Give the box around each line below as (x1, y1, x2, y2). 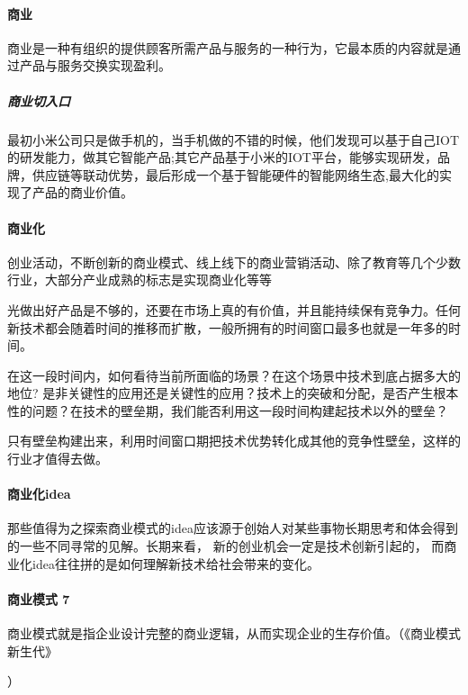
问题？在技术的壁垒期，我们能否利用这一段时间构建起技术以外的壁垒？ (31, 401, 448, 420)
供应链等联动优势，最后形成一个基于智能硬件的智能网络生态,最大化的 (31, 165, 439, 184)
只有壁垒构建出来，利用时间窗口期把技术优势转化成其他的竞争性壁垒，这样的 (7, 431, 461, 450)
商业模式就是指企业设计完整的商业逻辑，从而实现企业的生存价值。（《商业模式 (7, 624, 461, 643)
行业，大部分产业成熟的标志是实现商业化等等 (7, 270, 272, 289)
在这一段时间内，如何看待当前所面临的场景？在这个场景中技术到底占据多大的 (7, 366, 461, 384)
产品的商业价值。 (31, 183, 133, 202)
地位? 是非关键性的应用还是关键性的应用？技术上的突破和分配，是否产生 (7, 384, 434, 402)
